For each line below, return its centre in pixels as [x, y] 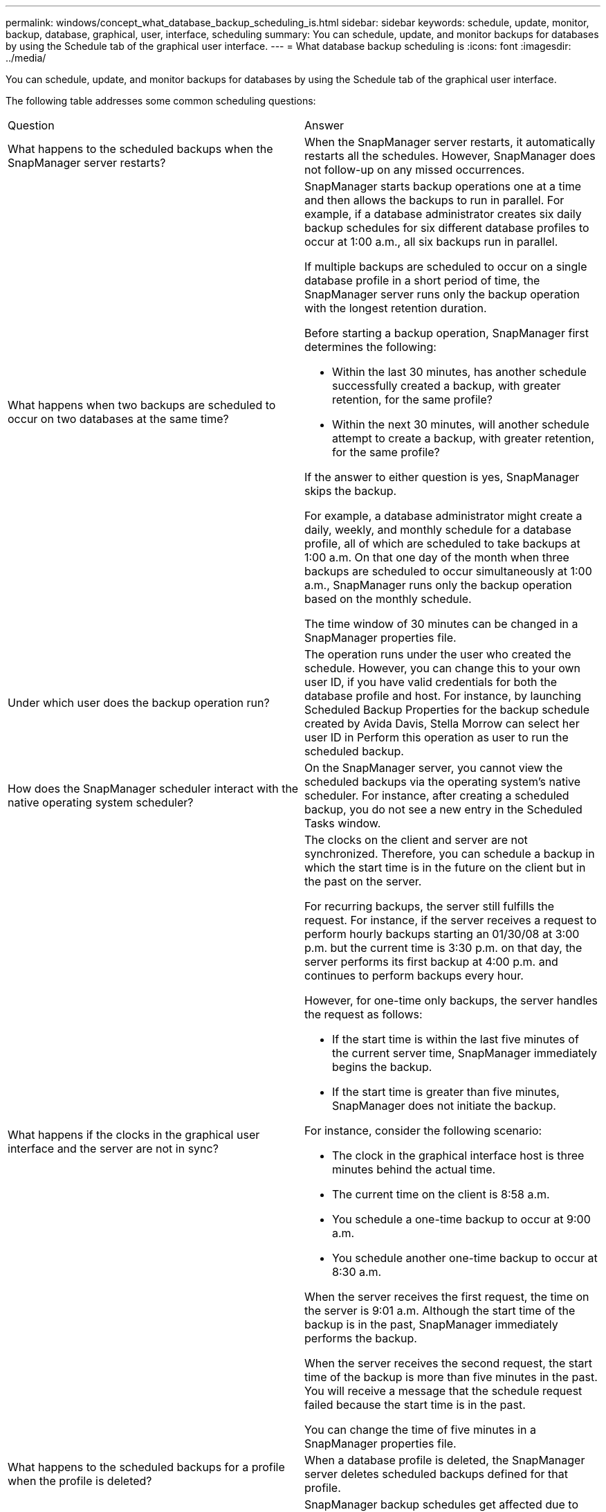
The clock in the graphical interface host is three [458, 1155]
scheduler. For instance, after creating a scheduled [437, 795]
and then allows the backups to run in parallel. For [434, 200]
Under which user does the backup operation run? [139, 703]
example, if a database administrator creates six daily [443, 214]
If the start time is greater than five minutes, [446, 1092]
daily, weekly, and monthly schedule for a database [438, 530]
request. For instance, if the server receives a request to [451, 920]
